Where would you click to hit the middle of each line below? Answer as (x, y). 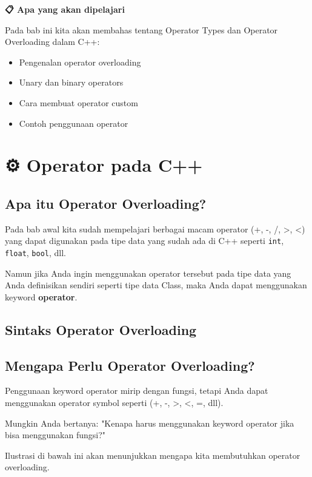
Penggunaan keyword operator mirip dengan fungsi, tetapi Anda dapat (137, 391)
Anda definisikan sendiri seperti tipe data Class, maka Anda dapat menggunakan (156, 285)
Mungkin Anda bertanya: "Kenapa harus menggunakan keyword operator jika (150, 423)
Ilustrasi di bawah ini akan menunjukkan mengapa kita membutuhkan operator (153, 455)
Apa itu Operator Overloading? (106, 203)
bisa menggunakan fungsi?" (55, 435)
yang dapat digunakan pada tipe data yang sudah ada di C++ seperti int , (144, 241)
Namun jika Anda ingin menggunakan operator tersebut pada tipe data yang (148, 273)
